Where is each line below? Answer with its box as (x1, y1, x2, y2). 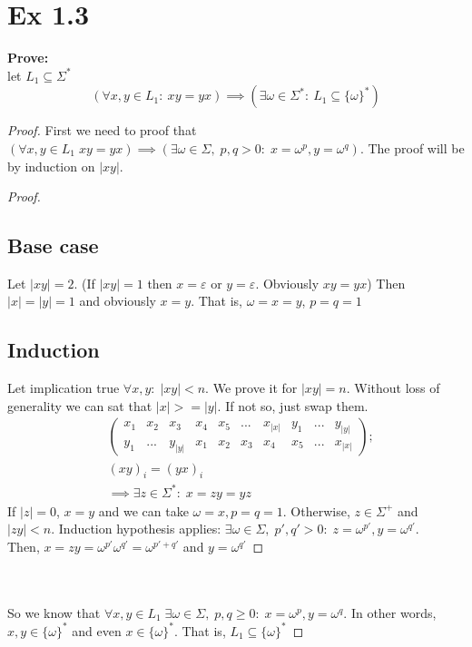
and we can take (98, 501, 189, 520)
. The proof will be (359, 138, 465, 157)
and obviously (79, 291, 156, 310)
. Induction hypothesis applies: (51, 519, 221, 538)
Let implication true (7, 378, 120, 397)
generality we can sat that (7, 396, 152, 415)
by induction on (7, 156, 95, 175)
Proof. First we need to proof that (7, 121, 197, 140)
